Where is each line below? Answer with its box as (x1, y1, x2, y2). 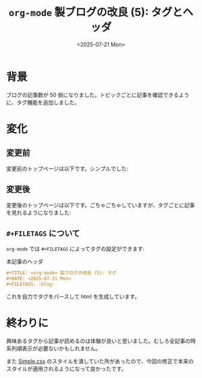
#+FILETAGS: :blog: (6, 281, 55, 288)
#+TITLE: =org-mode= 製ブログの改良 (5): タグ (6, 270, 117, 276)
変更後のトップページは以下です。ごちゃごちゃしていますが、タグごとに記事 (6, 201, 195, 208)
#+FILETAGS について (6, 228, 80, 238)
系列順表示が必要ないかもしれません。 (6, 344, 101, 352)
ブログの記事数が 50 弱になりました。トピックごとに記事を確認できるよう (6, 91, 189, 98)
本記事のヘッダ (6, 258, 43, 265)
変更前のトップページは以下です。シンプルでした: (6, 165, 128, 172)
